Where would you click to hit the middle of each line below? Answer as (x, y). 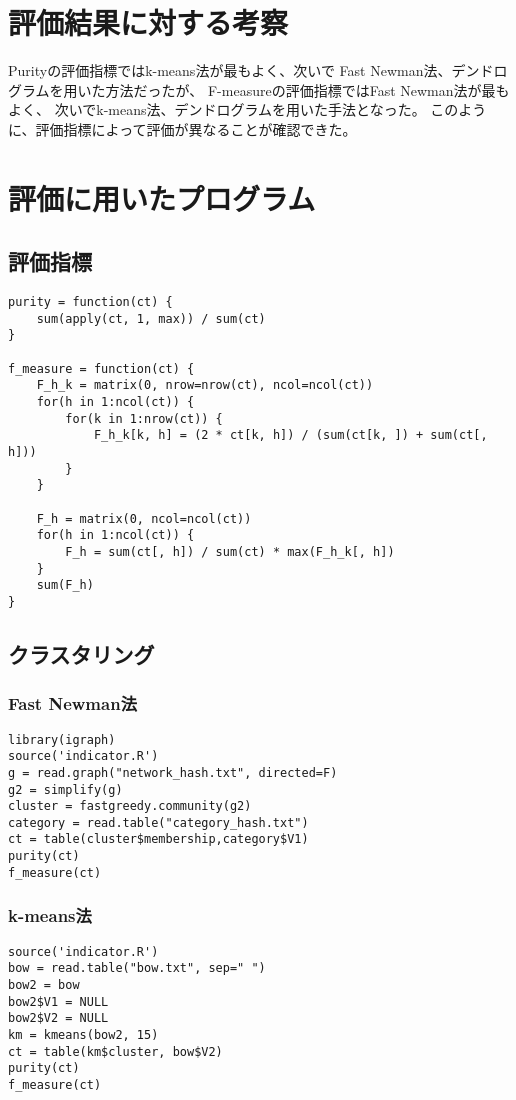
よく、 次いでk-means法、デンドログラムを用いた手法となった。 (217, 109)
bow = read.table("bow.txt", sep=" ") (137, 968)
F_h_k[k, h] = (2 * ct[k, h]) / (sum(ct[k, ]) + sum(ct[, (290, 435)
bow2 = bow (44, 984)
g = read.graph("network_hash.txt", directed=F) (173, 772)
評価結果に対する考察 (148, 22)
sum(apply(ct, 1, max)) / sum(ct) (151, 318)
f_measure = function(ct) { (101, 368)
